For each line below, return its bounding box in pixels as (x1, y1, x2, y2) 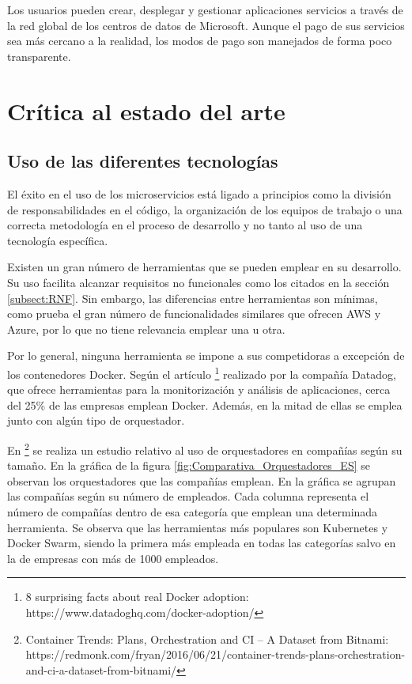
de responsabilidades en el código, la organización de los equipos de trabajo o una (7, 201, 403, 217)
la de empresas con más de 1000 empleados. (7, 550, 219, 566)
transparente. (7, 47, 71, 64)
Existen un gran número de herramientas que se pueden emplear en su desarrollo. (7, 259, 402, 275)
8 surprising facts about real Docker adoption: (25, 588, 249, 605)
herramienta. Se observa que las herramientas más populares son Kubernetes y (7, 519, 388, 535)
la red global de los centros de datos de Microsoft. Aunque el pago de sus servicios (7, 17, 405, 33)
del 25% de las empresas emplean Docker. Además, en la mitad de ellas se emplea (7, 396, 403, 413)
